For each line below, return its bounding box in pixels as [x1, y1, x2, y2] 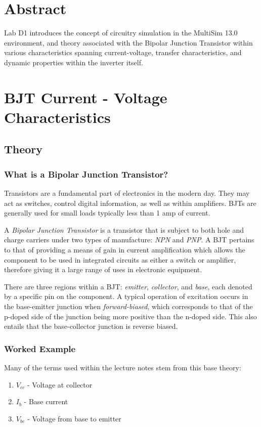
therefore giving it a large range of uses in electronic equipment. [4, 264, 202, 275]
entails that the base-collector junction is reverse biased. [4, 321, 178, 331]
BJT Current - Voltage [4, 87, 167, 107]
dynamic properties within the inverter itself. [4, 57, 143, 67]
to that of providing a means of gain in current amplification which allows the [4, 244, 245, 255]
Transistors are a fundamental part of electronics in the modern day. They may [4, 188, 250, 198]
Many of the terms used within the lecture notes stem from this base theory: [4, 362, 241, 372]
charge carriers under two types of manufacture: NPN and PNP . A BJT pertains [4, 234, 254, 245]
